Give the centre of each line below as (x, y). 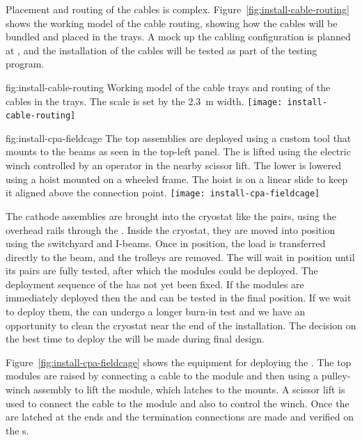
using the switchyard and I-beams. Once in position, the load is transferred (166, 243)
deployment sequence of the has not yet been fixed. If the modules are (155, 284)
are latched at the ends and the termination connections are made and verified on (180, 417)
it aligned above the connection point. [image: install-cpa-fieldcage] (163, 192)
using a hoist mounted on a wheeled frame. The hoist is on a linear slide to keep (177, 179)
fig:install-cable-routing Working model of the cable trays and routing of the (168, 87)
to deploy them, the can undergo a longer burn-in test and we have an (156, 312)
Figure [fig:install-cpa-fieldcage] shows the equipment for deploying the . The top (179, 362)
